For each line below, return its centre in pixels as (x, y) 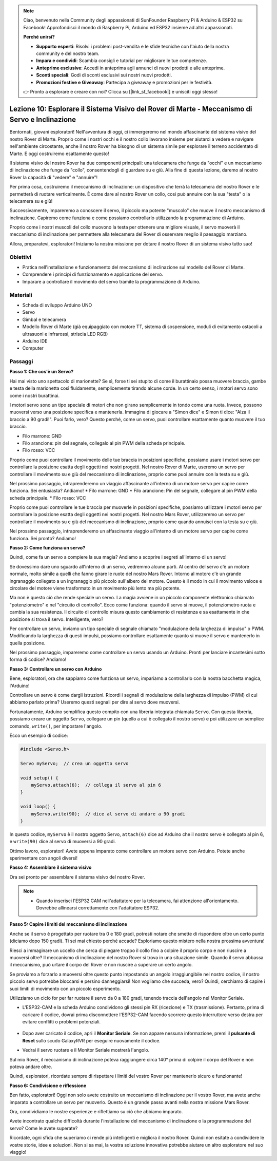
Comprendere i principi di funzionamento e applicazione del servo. (93, 274)
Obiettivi (21, 257)
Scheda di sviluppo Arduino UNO (57, 305)
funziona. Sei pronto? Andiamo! (43, 538)
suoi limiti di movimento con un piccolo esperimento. (65, 988)
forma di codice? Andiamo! (38, 659)
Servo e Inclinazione (43, 120)
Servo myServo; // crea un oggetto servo (74, 763)
